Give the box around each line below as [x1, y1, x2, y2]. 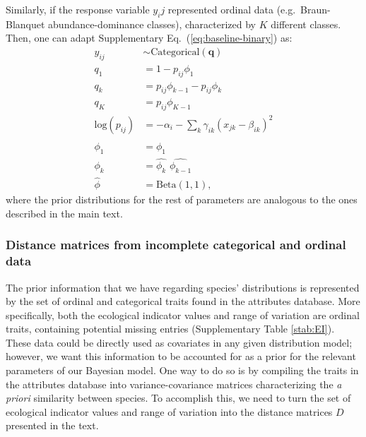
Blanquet [6, 16, 45, 31]
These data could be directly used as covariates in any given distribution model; [6, 335, 353, 349]
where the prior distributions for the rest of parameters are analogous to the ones [6, 192, 358, 207]
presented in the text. [6, 418, 99, 433]
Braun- [300, 2, 331, 16]
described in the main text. [6, 205, 123, 220]
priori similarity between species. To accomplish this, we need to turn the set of [6, 390, 351, 405]
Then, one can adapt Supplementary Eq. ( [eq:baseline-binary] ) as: [6, 30, 293, 45]
